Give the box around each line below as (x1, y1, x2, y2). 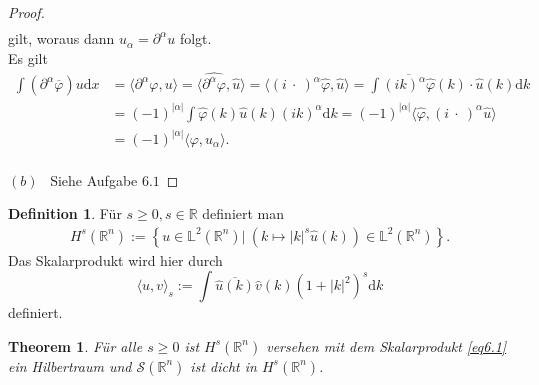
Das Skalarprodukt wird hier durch (8, 249, 223, 270)
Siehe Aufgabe (50, 169, 138, 190)
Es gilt (8, 47, 48, 68)
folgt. (179, 28, 212, 49)
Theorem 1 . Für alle (8, 335, 143, 356)
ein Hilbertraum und (8, 355, 132, 376)
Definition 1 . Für (8, 203, 122, 224)
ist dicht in (190, 355, 257, 376)
